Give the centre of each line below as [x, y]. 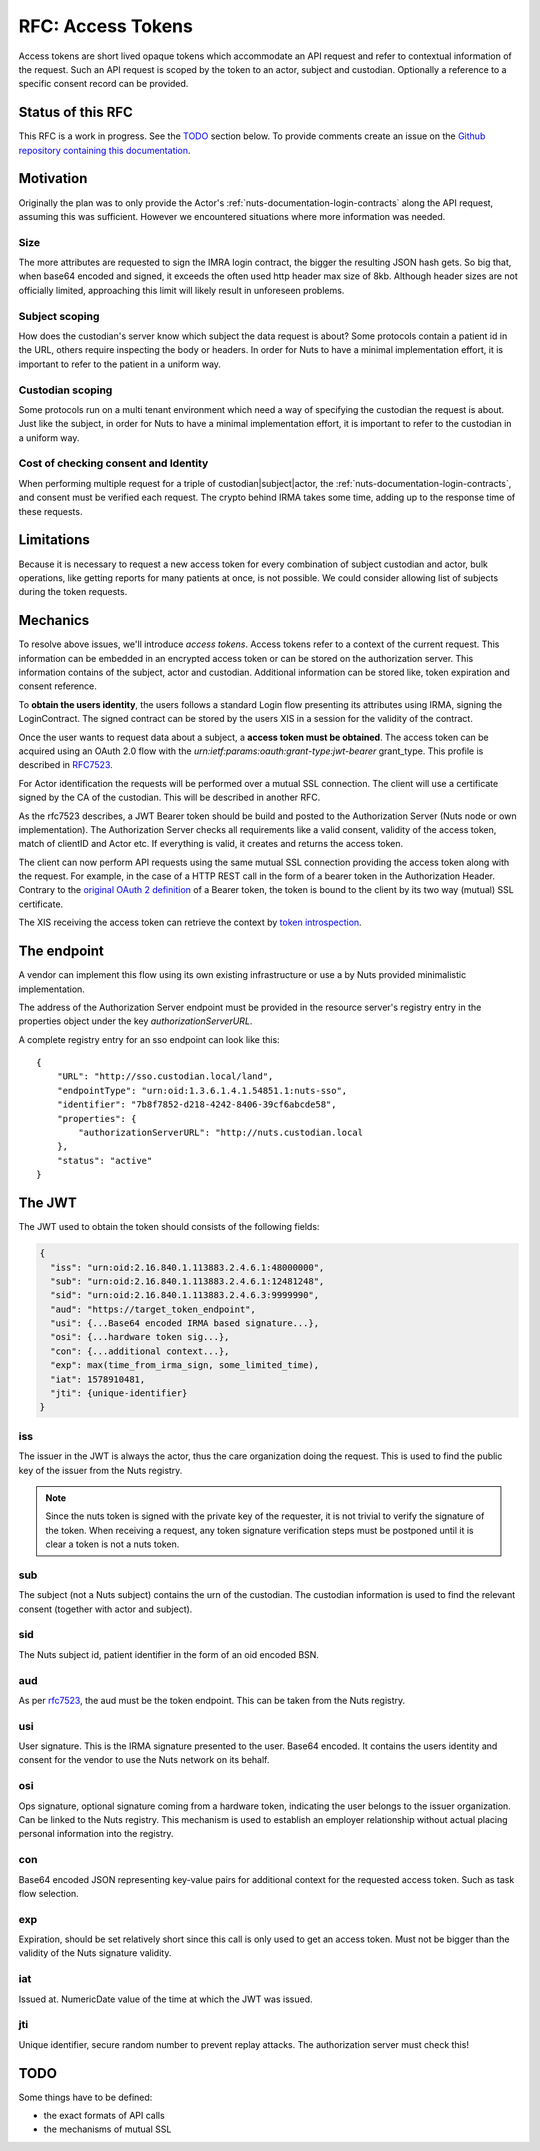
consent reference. [57, 686]
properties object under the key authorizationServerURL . [135, 1021]
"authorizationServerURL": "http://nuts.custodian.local [221, 1133]
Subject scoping [59, 316]
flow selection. [48, 1893]
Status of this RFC [76, 112]
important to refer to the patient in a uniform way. [120, 364]
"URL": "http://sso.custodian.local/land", [165, 1076]
